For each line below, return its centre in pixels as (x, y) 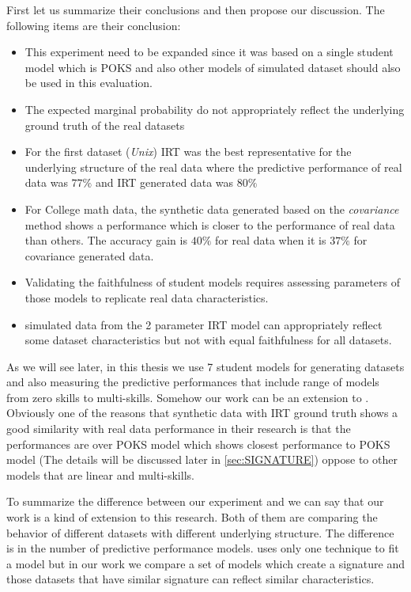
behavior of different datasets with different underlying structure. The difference (200, 532)
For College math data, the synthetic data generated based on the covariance (212, 209)
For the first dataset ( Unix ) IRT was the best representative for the (188, 152)
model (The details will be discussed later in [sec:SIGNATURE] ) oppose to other (202, 459)
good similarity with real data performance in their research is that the (179, 429)
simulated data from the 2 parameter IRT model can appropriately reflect (204, 324)
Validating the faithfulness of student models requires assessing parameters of (213, 282)
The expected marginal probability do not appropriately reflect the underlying (215, 109)
